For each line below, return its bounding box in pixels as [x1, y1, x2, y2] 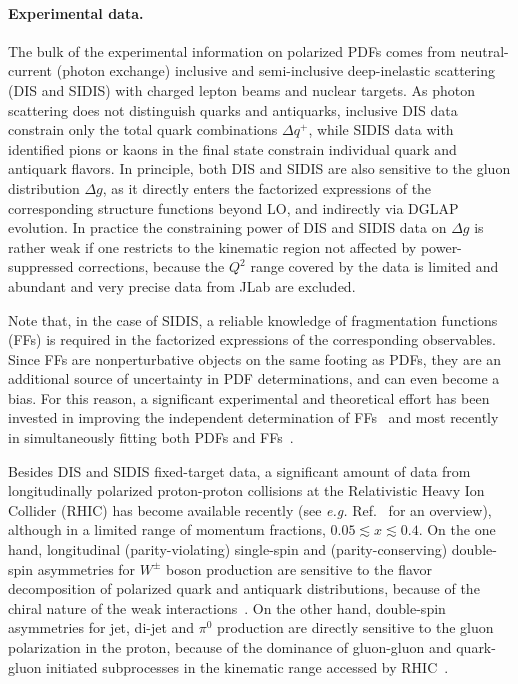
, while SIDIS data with [308, 119, 454, 140]
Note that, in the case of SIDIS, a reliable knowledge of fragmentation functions [8, 309, 498, 330]
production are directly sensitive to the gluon [217, 617, 494, 638]
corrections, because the [78, 256, 225, 277]
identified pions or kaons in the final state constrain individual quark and [8, 138, 457, 159]
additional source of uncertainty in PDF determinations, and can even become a [8, 368, 500, 389]
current [8, 60, 53, 81]
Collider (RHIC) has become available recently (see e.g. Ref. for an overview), [8, 499, 492, 520]
